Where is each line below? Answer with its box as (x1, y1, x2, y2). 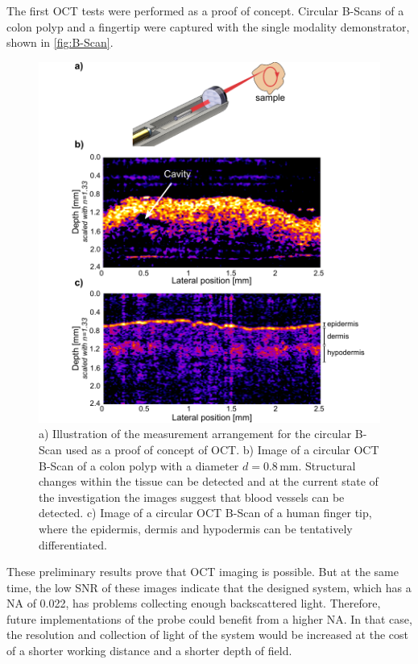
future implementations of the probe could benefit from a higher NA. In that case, (6, 610, 412, 627)
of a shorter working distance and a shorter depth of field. (6, 642, 292, 659)
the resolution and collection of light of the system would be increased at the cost (6, 626, 408, 643)
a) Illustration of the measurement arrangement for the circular (39, 425, 352, 442)
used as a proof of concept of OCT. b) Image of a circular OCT (65, 441, 379, 457)
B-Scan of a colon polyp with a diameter (39, 457, 239, 474)
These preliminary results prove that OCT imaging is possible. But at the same (6, 563, 399, 580)
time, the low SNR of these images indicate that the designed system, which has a (6, 578, 412, 595)
